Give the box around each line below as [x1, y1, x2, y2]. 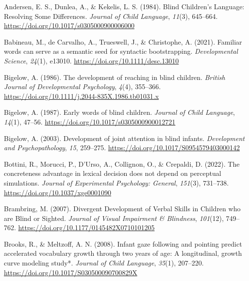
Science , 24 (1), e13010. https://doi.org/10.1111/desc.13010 [4, 55, 179, 65]
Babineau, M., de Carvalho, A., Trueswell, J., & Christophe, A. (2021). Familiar [4, 36, 242, 47]
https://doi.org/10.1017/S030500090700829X [4, 267, 137, 277]
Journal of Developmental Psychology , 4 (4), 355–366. [4, 81, 161, 92]
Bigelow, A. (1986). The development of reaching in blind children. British [4, 72, 225, 82]
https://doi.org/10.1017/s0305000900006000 [4, 20, 134, 31]
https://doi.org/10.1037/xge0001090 [4, 187, 112, 197]
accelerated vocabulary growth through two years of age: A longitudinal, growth [4, 248, 242, 258]
